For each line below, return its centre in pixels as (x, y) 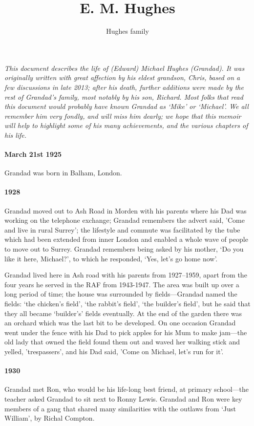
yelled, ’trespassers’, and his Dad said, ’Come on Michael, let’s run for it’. (114, 351)
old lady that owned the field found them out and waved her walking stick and (122, 342)
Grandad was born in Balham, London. (63, 173)
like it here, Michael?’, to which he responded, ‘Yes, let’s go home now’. (111, 258)
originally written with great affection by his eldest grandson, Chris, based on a (122, 77)
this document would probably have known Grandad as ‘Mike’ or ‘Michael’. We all (127, 106)
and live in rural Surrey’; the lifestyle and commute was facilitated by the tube (122, 229)
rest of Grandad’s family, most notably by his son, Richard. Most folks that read (124, 96)
